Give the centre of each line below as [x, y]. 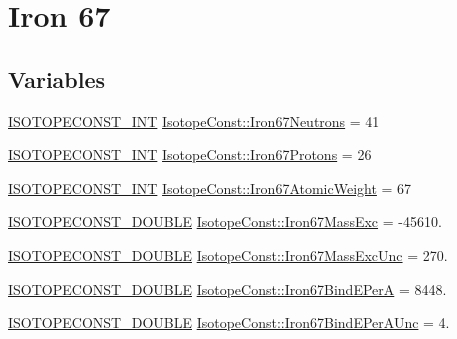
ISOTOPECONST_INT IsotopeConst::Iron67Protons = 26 [190, 154]
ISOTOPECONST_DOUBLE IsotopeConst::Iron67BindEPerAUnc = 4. [229, 322]
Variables [57, 78]
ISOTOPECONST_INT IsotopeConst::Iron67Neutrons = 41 [194, 120]
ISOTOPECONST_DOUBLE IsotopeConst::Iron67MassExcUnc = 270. [228, 254]
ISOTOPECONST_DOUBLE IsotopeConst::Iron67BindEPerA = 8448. [227, 288]
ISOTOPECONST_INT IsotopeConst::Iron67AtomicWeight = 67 [210, 187]
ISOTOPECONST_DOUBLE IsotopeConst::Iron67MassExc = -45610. [225, 221]
